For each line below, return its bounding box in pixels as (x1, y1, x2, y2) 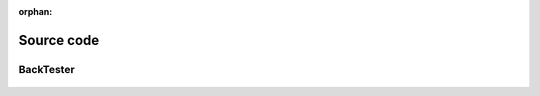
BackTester (18, 62, 75, 76)
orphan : (18, 6, 53, 17)
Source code (18, 31, 100, 49)
